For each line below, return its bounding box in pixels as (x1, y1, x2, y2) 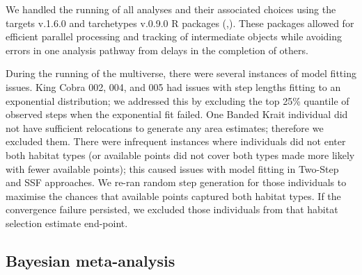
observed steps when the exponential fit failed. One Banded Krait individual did (6, 107, 348, 122)
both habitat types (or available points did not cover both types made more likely (6, 147, 355, 162)
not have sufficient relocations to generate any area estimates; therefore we (6, 120, 324, 135)
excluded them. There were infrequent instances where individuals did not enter (6, 134, 346, 149)
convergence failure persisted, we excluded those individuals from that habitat (6, 202, 338, 217)
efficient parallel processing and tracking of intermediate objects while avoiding (6, 29, 342, 44)
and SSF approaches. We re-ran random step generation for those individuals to (6, 175, 347, 190)
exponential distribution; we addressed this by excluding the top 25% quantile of (6, 93, 349, 108)
